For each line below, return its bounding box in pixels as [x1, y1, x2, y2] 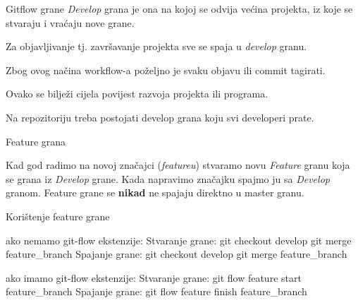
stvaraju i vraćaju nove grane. [6, 15, 135, 30]
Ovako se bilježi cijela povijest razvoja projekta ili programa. [6, 86, 268, 101]
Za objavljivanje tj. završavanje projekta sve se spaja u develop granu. [6, 39, 307, 54]
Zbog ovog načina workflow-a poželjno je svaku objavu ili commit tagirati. [6, 62, 326, 77]
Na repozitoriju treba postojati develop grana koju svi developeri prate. [6, 109, 314, 124]
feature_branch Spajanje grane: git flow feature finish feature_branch [6, 284, 307, 299]
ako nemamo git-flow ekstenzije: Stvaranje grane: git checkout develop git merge [6, 232, 352, 247]
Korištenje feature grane [6, 208, 110, 223]
